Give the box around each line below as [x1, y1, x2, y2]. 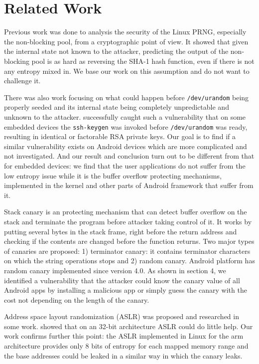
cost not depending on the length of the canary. [4, 294, 149, 305]
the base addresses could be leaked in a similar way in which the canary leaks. [4, 350, 243, 361]
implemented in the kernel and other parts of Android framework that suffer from [4, 180, 254, 190]
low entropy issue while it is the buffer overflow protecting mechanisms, [4, 170, 222, 181]
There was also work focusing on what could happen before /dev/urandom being [4, 92, 249, 102]
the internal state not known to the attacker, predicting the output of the [4, 46, 229, 56]
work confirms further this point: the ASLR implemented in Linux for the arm [4, 331, 244, 341]
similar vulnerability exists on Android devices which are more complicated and [4, 141, 247, 151]
